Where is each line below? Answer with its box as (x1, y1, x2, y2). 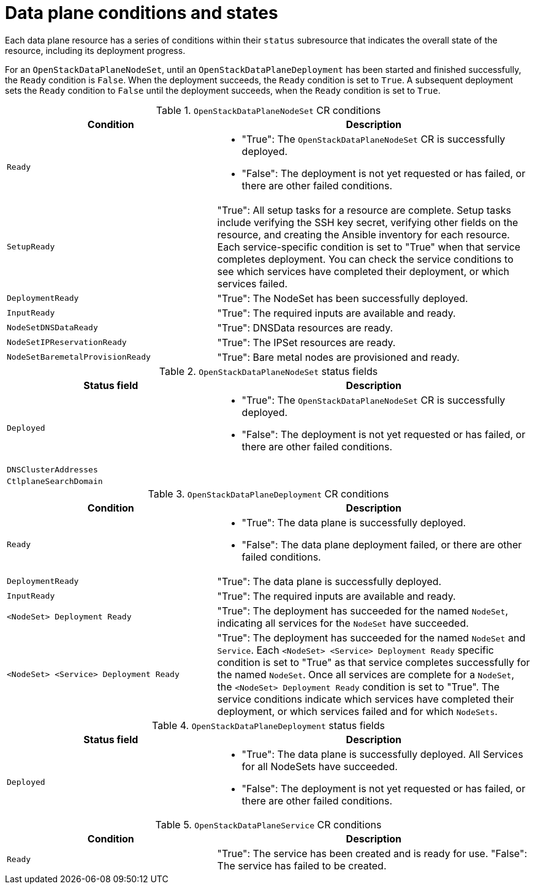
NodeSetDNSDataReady (7, 323, 98, 333)
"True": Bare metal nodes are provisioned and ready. (217, 350, 460, 363)
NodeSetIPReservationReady (7, 338, 127, 347)
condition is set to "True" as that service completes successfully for (217, 656, 530, 668)
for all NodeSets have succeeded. (241, 760, 398, 773)
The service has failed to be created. (217, 859, 387, 872)
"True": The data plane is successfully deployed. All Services (241, 747, 523, 760)
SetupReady (7, 242, 55, 252)
